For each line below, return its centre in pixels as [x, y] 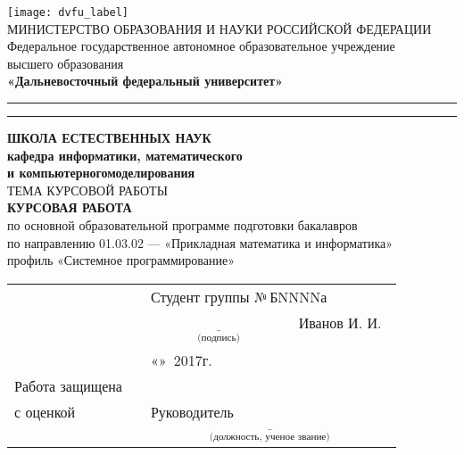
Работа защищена [68, 385]
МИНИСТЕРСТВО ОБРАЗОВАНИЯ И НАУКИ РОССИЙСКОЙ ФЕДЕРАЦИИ [220, 28]
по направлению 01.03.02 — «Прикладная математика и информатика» [200, 242]
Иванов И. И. [340, 322]
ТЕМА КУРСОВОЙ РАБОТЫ [87, 190]
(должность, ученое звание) [269, 437]
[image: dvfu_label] [68, 12]
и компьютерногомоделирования [101, 173]
